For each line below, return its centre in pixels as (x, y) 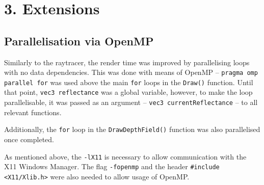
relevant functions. (33, 112)
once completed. (29, 139)
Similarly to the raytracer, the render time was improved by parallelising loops (127, 62)
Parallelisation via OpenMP (79, 41)
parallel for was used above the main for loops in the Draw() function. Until (129, 82)
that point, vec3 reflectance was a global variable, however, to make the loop (128, 92)
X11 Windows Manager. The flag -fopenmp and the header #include (112, 166)
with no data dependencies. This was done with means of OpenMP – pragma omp (131, 72)
